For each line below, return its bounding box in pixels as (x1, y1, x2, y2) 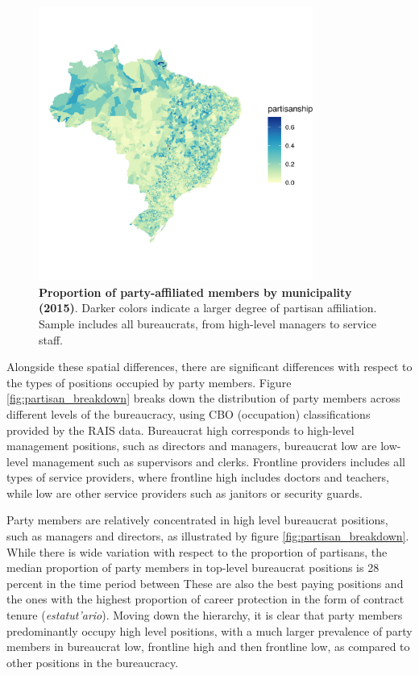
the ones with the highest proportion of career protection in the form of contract (6, 590, 404, 607)
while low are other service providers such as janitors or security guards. (6, 484, 363, 501)
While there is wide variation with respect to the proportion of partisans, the (6, 543, 388, 560)
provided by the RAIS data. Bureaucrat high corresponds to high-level (6, 421, 355, 438)
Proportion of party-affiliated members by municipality (39, 283, 352, 300)
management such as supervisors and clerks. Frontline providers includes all (31, 453, 405, 469)
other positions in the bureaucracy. (6, 653, 179, 670)
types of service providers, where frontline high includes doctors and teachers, (6, 469, 389, 486)
